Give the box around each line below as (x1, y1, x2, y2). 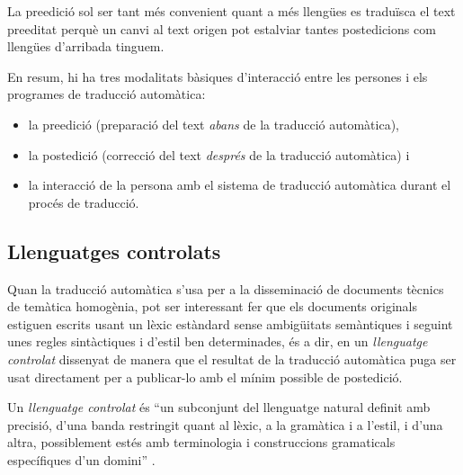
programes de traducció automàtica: (7, 85, 206, 103)
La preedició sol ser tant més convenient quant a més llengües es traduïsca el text (7, 2, 456, 20)
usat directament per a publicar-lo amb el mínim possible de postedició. (7, 367, 403, 386)
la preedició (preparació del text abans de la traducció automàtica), (28, 114, 399, 133)
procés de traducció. (28, 193, 139, 211)
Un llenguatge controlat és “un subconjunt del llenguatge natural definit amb (7, 398, 431, 417)
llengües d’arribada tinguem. (7, 37, 165, 56)
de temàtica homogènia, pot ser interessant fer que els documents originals (7, 297, 417, 316)
